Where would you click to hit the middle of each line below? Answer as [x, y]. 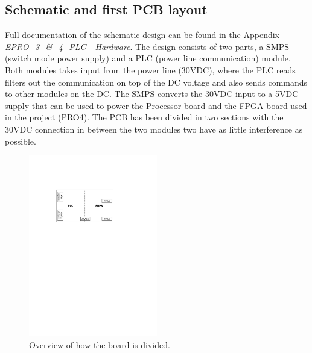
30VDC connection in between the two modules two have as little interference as [154, 129]
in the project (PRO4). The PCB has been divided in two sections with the [144, 117]
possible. [21, 141]
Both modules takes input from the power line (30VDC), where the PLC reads [150, 70]
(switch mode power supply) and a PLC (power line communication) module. [148, 58]
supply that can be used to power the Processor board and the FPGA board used [156, 105]
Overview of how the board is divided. [100, 344]
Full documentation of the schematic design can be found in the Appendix [142, 35]
